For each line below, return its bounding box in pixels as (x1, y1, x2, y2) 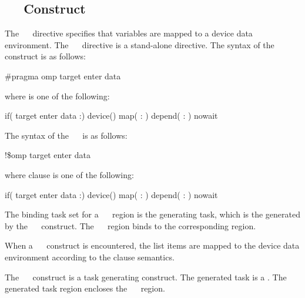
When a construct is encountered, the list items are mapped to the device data (5, 239, 300, 252)
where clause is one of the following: (5, 168, 134, 180)
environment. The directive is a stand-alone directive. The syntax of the (5, 38, 274, 51)
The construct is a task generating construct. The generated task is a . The (5, 270, 287, 283)
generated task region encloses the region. (5, 282, 165, 294)
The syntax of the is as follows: (5, 129, 128, 141)
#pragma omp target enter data (5, 69, 121, 82)
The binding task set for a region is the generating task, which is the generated (5, 208, 300, 220)
